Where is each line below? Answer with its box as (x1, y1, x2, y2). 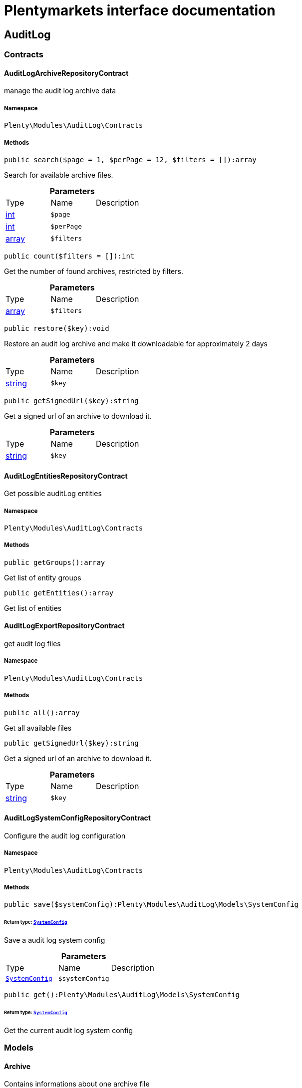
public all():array (4, 708, 80, 717)
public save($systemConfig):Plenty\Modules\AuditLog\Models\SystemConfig (4, 900, 299, 909)
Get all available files (4, 723, 72, 732)
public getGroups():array (4, 558, 105, 566)
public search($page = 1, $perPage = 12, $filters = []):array (4, 155, 257, 164)
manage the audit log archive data (4, 86, 116, 95)
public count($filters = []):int (4, 252, 135, 260)
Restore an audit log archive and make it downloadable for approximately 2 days (4, 339, 268, 348)
